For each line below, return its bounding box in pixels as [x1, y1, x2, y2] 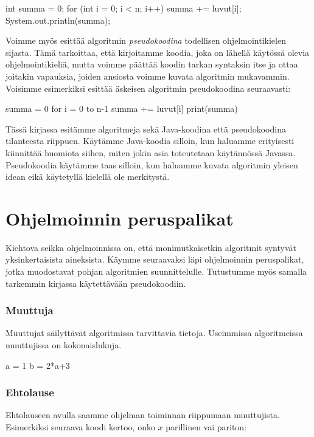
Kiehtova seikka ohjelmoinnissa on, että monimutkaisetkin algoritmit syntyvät [5, 241, 296, 253]
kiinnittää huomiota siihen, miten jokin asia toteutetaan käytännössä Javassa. [5, 146, 296, 159]
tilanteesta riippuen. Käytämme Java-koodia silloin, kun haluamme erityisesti [5, 134, 295, 147]
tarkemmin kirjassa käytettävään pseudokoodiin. [5, 277, 186, 289]
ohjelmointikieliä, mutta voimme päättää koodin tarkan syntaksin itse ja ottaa [5, 58, 298, 71]
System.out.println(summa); [5, 13, 111, 26]
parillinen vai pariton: [166, 421, 247, 433]
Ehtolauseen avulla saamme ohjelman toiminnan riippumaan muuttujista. [5, 408, 280, 421]
